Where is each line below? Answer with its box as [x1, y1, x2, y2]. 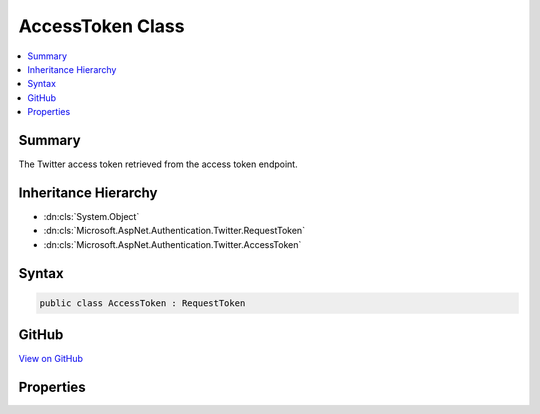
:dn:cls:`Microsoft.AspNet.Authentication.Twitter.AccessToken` [43, 238, 302, 250]
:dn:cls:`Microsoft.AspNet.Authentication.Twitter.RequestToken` [43, 225, 305, 237]
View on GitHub [18, 353, 84, 365]
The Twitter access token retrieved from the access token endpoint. [18, 158, 299, 170]
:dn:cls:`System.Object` [43, 210, 140, 222]
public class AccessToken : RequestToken [39, 297, 246, 309]
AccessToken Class [18, 15, 185, 37]
